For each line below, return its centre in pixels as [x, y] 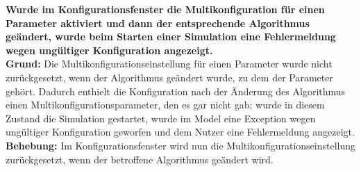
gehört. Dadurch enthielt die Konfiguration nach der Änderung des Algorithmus [176, 91]
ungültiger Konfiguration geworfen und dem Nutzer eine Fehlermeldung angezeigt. [180, 132]
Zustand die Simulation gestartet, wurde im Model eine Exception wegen [161, 118]
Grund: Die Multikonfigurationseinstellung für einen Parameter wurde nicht [169, 64]
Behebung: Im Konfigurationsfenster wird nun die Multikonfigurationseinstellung [181, 145]
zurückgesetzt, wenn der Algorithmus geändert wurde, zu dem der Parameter [169, 77]
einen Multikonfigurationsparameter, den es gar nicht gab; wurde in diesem [165, 105]
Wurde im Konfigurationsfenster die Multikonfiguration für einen [165, 9]
